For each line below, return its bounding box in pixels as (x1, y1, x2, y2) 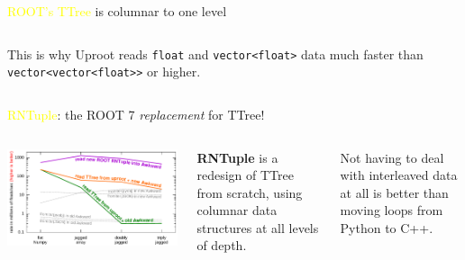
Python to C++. (340, 218, 433, 237)
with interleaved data (340, 166, 458, 184)
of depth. (196, 236, 247, 255)
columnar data (196, 201, 278, 220)
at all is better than (340, 183, 449, 202)
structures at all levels (196, 218, 319, 237)
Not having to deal (340, 148, 444, 166)
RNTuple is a (196, 148, 278, 166)
